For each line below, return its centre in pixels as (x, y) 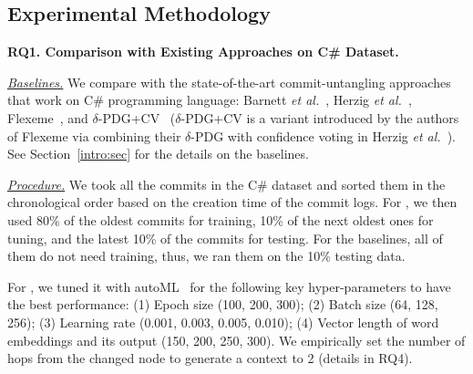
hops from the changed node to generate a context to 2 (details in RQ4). (210, 358)
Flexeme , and (48, 117)
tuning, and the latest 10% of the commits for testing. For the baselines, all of (225, 238)
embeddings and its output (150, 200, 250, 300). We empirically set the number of (236, 340)
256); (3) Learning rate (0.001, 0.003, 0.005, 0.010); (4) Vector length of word (223, 322)
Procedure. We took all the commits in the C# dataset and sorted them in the (226, 184)
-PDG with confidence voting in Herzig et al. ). (323, 135)
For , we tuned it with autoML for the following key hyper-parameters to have (229, 286)
